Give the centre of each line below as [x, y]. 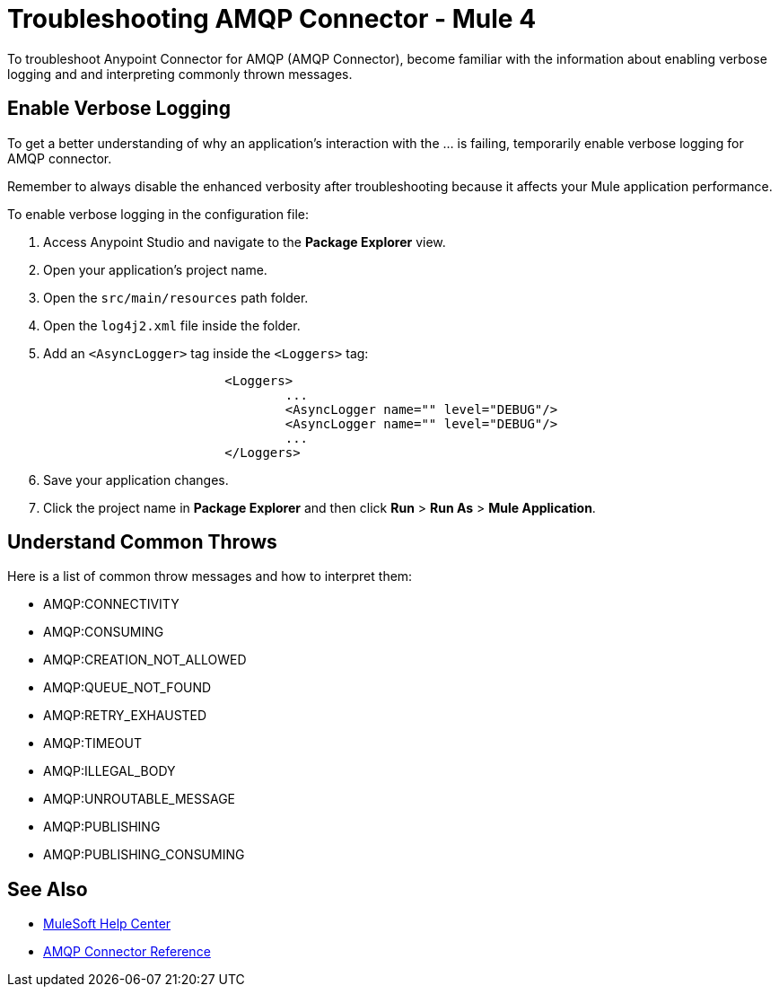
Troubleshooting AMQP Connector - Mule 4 [272, 19]
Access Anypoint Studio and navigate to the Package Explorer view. [245, 242]
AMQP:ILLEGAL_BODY [109, 771]
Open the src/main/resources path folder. [176, 297]
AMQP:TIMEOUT [93, 743]
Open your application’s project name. [155, 269]
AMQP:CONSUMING [104, 632]
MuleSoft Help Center [107, 924]
